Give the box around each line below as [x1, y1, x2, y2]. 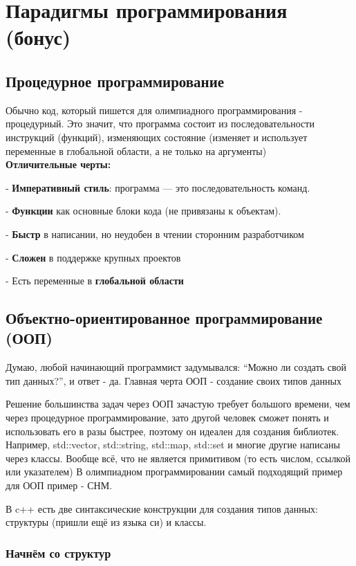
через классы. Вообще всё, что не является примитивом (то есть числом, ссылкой [6, 450, 350, 465]
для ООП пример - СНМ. [6, 478, 113, 493]
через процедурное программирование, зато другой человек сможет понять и [6, 410, 329, 425]
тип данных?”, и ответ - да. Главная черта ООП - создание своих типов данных [6, 373, 341, 387]
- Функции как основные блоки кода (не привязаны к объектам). [6, 203, 281, 218]
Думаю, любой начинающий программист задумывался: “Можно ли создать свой [6, 360, 347, 374]
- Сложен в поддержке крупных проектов [6, 250, 181, 264]
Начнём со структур [6, 544, 111, 561]
